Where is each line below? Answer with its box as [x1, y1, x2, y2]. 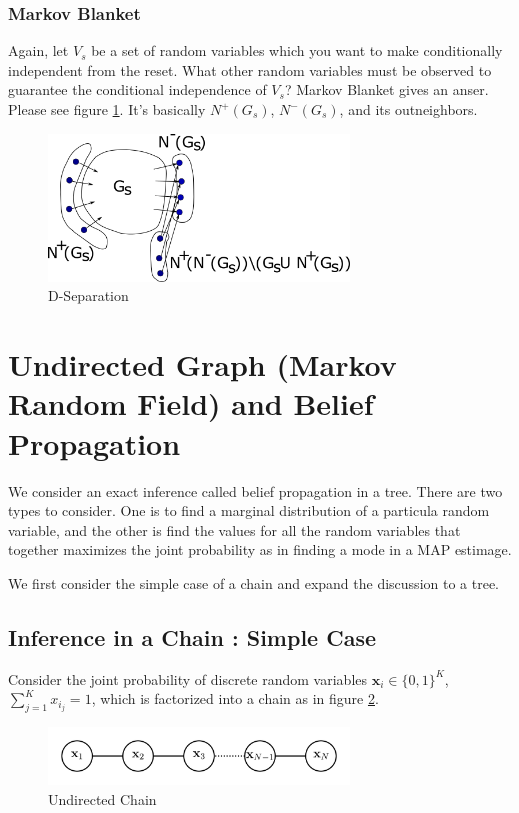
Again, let [8, 40, 69, 61]
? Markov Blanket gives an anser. [284, 79, 489, 100]
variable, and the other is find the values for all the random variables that [8, 519, 461, 540]
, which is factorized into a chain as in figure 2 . [91, 688, 379, 709]
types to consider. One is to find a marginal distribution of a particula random [8, 500, 490, 521]
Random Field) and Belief [8, 383, 374, 424]
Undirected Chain [48, 788, 157, 809]
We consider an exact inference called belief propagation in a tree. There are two [8, 480, 503, 501]
